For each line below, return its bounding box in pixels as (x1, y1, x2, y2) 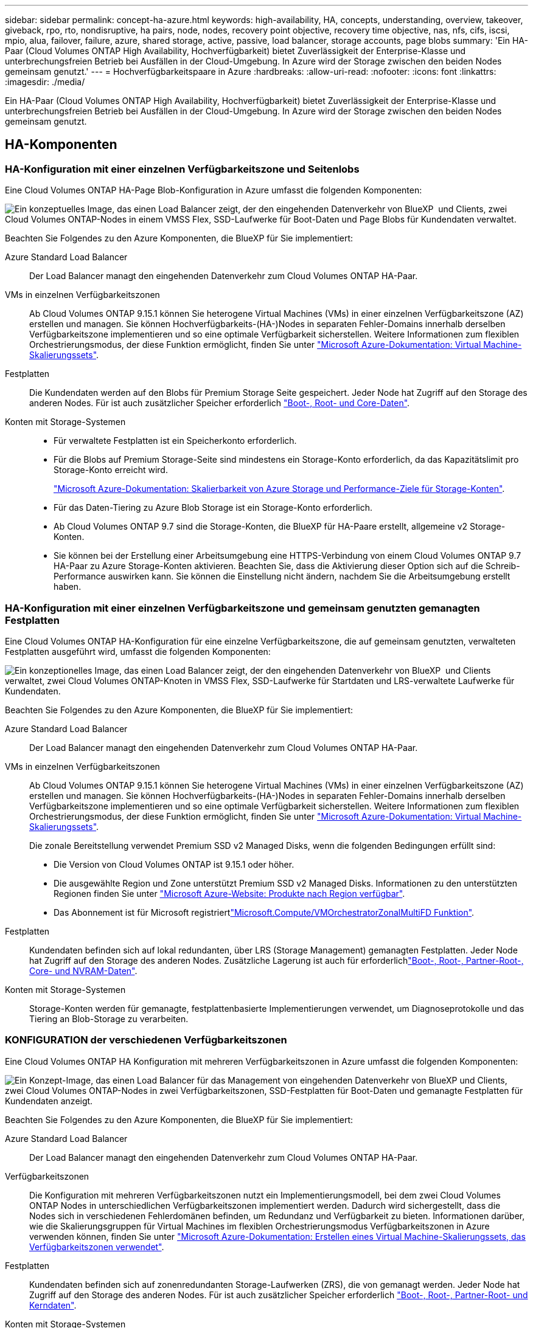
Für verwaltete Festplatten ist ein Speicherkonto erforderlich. (54, 435, 297, 446)
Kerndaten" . (29, 1299, 77, 1310)
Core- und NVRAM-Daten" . (29, 965, 138, 976)
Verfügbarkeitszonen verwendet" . (29, 1241, 164, 1252)
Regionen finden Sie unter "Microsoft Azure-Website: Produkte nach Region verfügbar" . (54, 888, 405, 899)
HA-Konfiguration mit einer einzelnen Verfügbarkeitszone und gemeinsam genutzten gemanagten (5, 601, 480, 614)
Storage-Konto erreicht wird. (54, 465, 168, 476)
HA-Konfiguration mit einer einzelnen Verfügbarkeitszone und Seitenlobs (5, 162, 360, 175)
